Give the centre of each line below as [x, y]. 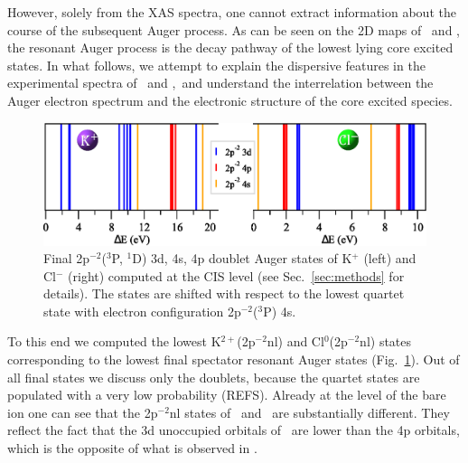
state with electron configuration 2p [142, 311]
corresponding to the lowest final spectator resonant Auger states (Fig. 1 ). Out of [234, 359]
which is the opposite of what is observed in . [132, 448]
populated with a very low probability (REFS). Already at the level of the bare [227, 395]
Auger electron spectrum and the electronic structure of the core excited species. [230, 100]
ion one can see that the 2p [83, 412]
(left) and [390, 258]
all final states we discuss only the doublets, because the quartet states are [214, 377]
